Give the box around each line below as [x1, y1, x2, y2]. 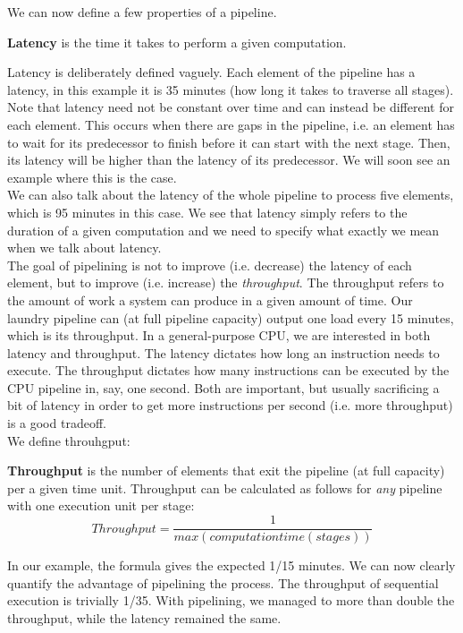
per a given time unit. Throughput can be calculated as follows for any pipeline [7, 478, 442, 497]
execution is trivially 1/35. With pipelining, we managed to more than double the [7, 591, 455, 610]
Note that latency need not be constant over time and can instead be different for [7, 98, 454, 116]
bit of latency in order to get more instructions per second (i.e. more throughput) [7, 396, 453, 415]
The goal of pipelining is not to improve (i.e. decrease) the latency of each [7, 255, 412, 274]
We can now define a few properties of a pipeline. [7, 3, 277, 21]
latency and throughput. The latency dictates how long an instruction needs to [7, 343, 440, 362]
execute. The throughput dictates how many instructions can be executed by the [7, 361, 450, 380]
